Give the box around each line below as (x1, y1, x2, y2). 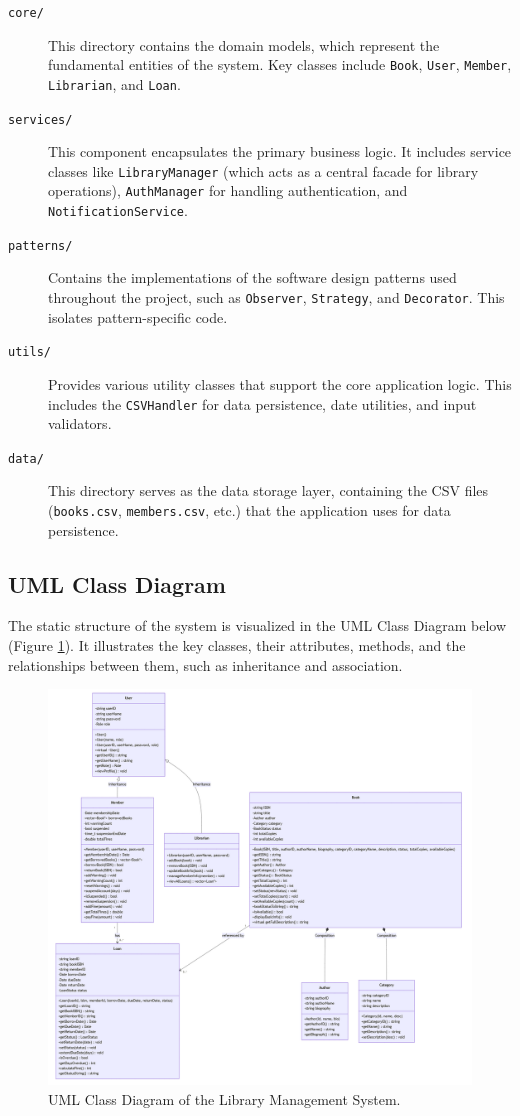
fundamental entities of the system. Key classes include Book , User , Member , (48, 54, 512, 75)
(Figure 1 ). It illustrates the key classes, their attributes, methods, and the (8, 635, 466, 656)
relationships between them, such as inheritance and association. (8, 654, 403, 675)
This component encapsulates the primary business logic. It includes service (48, 141, 512, 162)
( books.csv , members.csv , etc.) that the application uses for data (48, 500, 451, 521)
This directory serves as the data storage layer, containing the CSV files (48, 480, 489, 501)
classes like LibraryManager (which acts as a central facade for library (48, 160, 479, 181)
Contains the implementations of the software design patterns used (48, 267, 457, 288)
